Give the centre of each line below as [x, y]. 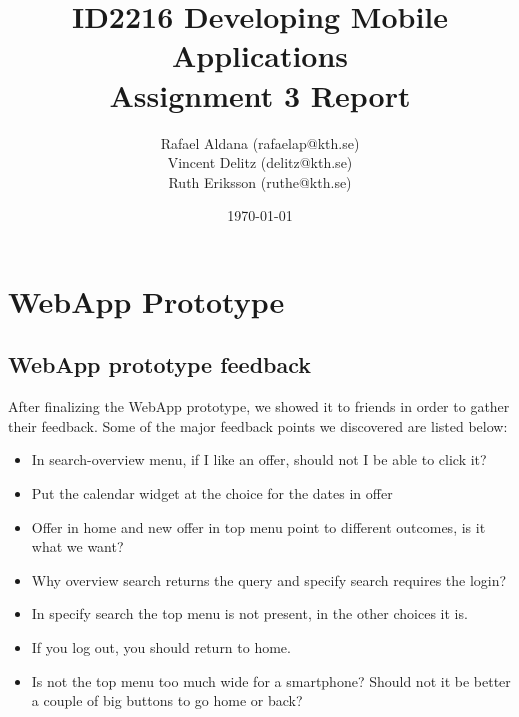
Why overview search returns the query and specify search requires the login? [269, 579]
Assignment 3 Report [260, 94]
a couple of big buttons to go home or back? [167, 700]
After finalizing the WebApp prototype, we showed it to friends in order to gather [259, 406]
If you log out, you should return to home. [161, 647]
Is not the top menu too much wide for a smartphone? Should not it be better [271, 680]
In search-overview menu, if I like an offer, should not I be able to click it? [259, 459]
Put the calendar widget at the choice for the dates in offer [212, 493]
